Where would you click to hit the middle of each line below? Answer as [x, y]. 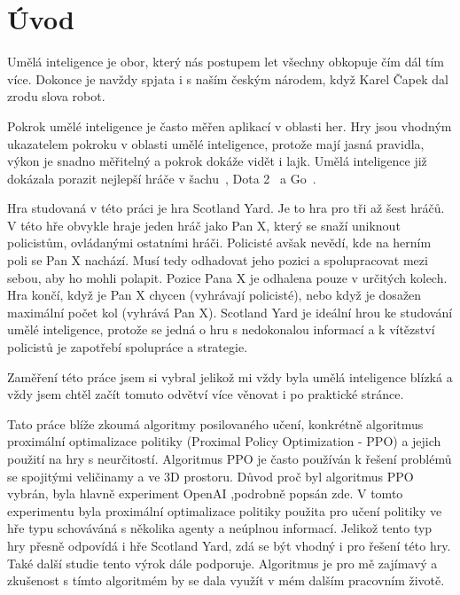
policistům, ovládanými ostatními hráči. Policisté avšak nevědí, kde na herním [219, 243]
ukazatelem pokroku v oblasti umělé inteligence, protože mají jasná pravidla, [216, 143]
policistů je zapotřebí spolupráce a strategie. [128, 347]
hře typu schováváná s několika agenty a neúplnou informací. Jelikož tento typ [220, 528]
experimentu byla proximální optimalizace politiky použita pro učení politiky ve [225, 510]
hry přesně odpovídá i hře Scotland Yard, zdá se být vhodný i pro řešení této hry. [229, 545]
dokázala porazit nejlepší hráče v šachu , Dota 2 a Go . [162, 178]
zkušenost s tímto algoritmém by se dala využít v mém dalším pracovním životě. [226, 580]
